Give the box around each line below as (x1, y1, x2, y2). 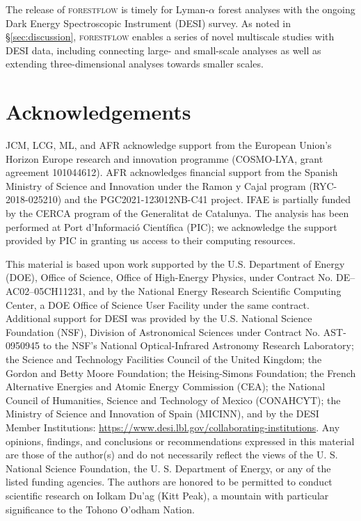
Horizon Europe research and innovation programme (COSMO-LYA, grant (6, 151, 323, 166)
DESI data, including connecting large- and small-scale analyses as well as (6, 42, 321, 57)
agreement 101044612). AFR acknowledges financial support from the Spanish (6, 165, 338, 179)
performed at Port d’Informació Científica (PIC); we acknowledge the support (6, 219, 337, 234)
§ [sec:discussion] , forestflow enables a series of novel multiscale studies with (6, 29, 335, 44)
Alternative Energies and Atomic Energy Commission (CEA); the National (6, 379, 326, 394)
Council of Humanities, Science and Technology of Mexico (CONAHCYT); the (6, 392, 341, 407)
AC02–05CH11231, (6, 284, 86, 298)
